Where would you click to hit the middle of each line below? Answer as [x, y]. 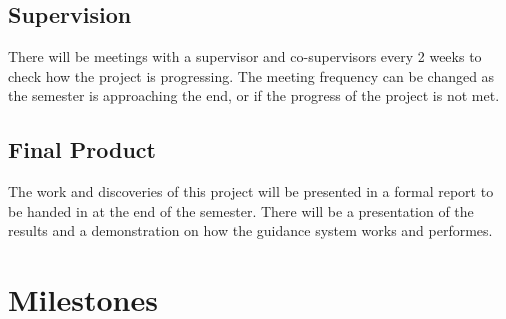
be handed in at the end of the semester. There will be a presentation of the [241, 210]
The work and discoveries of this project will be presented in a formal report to [251, 191]
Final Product [82, 149]
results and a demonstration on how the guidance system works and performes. [250, 230]
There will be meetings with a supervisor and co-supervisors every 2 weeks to [245, 56]
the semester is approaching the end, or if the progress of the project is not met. [254, 95]
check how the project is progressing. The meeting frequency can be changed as [251, 75]
